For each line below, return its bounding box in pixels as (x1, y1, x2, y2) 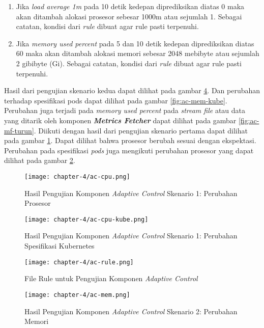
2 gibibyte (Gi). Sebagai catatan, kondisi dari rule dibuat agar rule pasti (16, 58, 242, 68)
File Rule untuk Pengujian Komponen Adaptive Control (24, 273, 198, 284)
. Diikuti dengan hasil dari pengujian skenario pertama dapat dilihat (34, 125, 248, 135)
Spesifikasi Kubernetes (24, 240, 95, 251)
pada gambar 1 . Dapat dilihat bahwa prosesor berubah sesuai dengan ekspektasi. (4, 135, 256, 146)
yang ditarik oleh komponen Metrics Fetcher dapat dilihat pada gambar (4, 115, 237, 125)
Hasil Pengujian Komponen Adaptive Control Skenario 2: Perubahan (24, 306, 238, 316)
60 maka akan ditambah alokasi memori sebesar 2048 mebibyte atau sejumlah (16, 48, 259, 59)
